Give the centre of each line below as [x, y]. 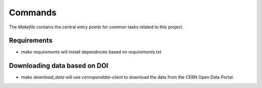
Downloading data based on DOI [59, 66]
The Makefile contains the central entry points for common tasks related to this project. [96, 27]
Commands [33, 13]
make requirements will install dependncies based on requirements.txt [91, 52]
